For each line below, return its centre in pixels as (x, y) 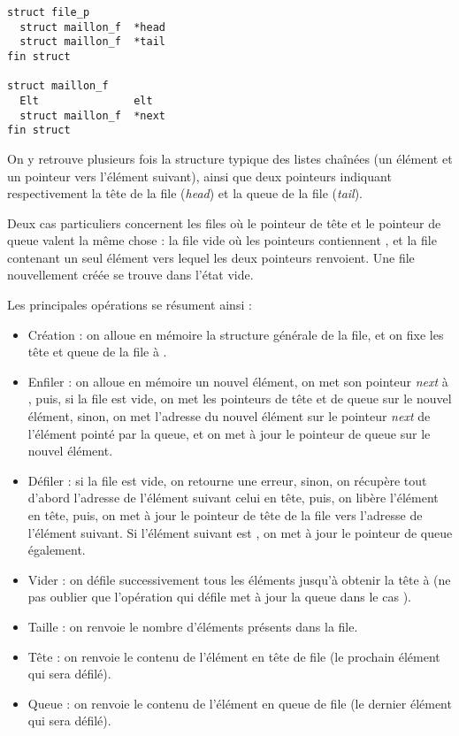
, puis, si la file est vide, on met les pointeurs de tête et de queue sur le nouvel (240, 399)
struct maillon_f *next (92, 115)
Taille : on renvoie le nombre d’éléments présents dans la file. (193, 626)
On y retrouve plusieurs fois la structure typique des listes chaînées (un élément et (230, 158)
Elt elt (86, 100)
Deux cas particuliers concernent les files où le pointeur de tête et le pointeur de (224, 222)
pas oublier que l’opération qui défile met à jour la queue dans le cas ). (219, 597)
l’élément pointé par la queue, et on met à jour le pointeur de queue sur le (229, 433)
